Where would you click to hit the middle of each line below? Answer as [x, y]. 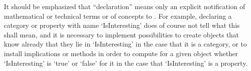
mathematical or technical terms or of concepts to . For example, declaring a [118, 16]
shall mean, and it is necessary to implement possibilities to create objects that [122, 34]
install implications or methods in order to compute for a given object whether [121, 53]
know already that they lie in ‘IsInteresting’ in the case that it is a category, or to [125, 44]
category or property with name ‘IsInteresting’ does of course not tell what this [122, 25]
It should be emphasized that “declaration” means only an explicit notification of [125, 6]
